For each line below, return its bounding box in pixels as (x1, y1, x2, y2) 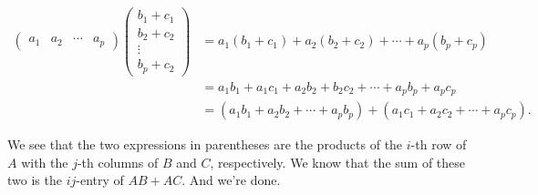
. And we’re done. (181, 170, 281, 190)
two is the (7, 170, 62, 190)
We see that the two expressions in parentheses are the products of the (7, 135, 403, 154)
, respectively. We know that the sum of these (210, 152, 466, 171)
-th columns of (77, 152, 159, 171)
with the (21, 152, 68, 171)
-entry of (76, 170, 124, 190)
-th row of (410, 135, 467, 154)
